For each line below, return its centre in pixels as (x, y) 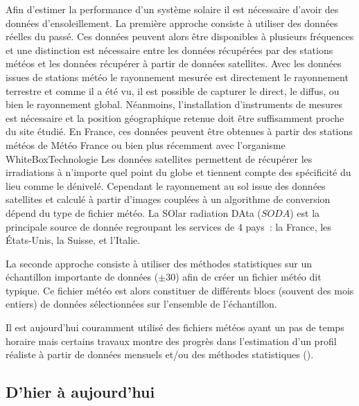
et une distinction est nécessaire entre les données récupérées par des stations (169, 50)
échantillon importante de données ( (82, 277)
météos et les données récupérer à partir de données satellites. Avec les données (174, 63)
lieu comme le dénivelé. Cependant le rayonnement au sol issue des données (166, 185)
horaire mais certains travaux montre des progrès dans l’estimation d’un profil (171, 341)
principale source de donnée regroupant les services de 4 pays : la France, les (168, 226)
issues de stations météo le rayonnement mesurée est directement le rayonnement (177, 77)
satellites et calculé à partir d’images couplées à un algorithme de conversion (168, 199)
